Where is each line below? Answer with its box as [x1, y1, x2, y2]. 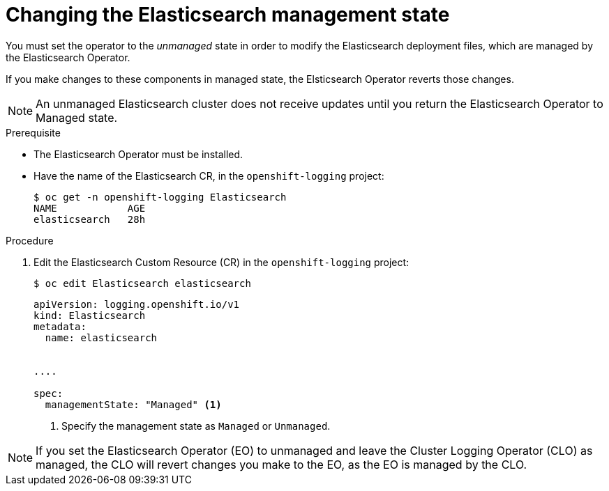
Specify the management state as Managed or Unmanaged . [61, 419, 331, 432]
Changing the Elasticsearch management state [6, 3, 450, 26]
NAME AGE [33, 202, 146, 214]
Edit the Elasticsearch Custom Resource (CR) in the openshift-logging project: [33, 256, 409, 268]
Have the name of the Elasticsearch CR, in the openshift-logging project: [33, 169, 384, 182]
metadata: [33, 320, 87, 332]
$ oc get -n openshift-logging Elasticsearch [33, 191, 287, 203]
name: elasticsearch [45, 332, 158, 343]
